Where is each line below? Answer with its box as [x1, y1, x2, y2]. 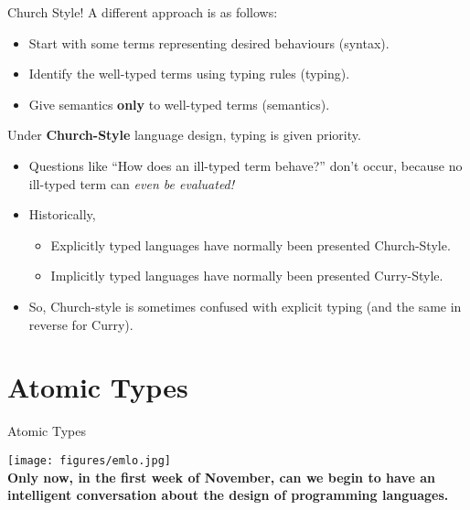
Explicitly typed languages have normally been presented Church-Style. [50, 235, 451, 254]
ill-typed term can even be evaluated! [28, 174, 235, 193]
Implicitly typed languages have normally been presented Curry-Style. [50, 266, 443, 285]
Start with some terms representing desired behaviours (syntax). [28, 33, 390, 52]
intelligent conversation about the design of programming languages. [7, 485, 449, 505]
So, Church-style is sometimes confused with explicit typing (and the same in [28, 296, 462, 315]
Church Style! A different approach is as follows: [7, 3, 278, 21]
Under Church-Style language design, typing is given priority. [7, 125, 361, 144]
